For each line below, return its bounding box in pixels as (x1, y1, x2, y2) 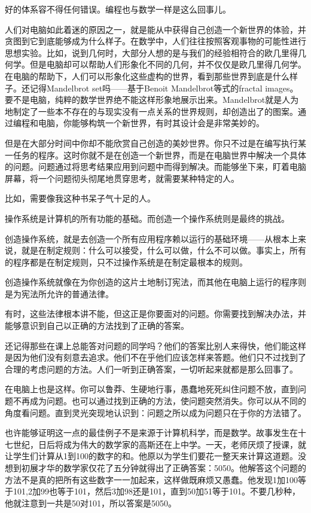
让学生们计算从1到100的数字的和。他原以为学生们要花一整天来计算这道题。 (5, 450, 298, 462)
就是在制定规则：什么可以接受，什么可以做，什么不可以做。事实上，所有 (21, 244, 306, 256)
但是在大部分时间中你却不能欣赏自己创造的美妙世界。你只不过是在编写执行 (5, 136, 298, 149)
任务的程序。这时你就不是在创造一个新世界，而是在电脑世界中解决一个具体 (13, 148, 306, 161)
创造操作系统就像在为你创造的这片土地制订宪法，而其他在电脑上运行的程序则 (5, 276, 306, 288)
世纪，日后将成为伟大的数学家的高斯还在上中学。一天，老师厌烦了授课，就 (13, 438, 306, 450)
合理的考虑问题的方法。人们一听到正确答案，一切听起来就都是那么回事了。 (5, 362, 298, 375)
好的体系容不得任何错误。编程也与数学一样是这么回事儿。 (5, 3, 231, 15)
